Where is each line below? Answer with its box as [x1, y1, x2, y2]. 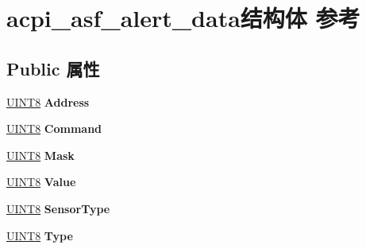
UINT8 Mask [6, 146, 75, 163]
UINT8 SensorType [6, 200, 110, 216]
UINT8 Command [6, 120, 102, 137]
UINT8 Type [6, 227, 73, 243]
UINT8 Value [6, 173, 76, 190]
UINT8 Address [6, 93, 90, 110]
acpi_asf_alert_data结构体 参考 [6, 2, 360, 34]
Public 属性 [6, 56, 100, 80]
